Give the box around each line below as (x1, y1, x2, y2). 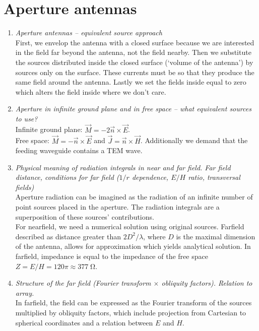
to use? (15, 113, 38, 123)
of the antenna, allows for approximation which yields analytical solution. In (15, 241, 251, 251)
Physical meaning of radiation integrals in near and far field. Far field (15, 162, 231, 172)
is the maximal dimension (176, 231, 255, 241)
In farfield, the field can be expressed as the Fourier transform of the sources (15, 297, 252, 308)
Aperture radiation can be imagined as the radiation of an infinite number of (15, 191, 253, 202)
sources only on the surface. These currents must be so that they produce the (15, 67, 254, 77)
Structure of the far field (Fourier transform (15, 278, 151, 288)
